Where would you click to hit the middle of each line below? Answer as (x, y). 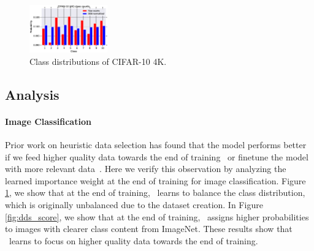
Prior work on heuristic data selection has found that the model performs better (156, 145)
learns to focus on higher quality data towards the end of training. (133, 240)
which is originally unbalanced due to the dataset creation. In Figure (134, 204)
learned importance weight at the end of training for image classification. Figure (155, 180)
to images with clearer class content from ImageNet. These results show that (149, 229)
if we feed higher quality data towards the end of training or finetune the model (157, 156)
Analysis (32, 94)
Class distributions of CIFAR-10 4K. (98, 61)
